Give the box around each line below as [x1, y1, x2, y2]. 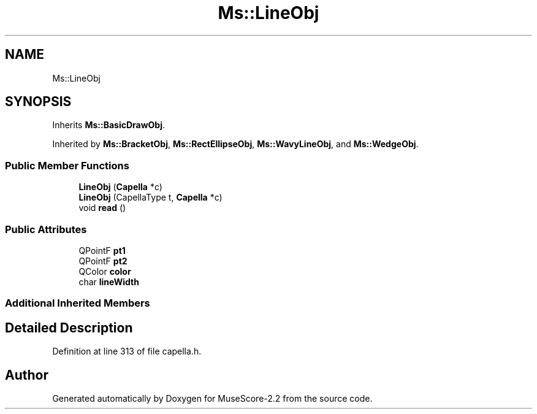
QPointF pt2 [78, 255, 128, 266]
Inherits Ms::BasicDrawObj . [52, 120, 166, 131]
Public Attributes [5, 223, 87, 236]
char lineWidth [78, 276, 139, 287]
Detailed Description [5, 320, 133, 335]
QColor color [78, 266, 131, 277]
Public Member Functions [5, 159, 129, 172]
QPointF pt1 [78, 245, 126, 256]
